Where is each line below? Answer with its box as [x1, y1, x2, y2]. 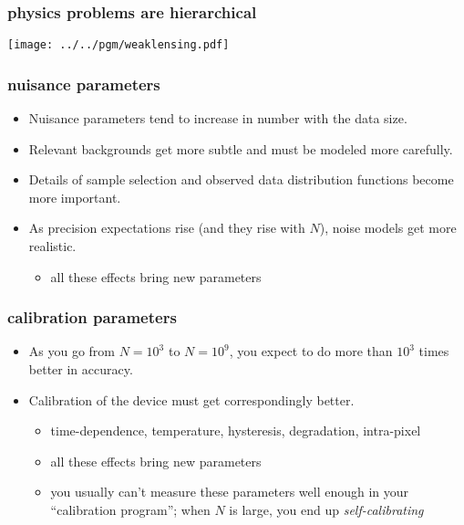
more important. [28, 187, 121, 206]
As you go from [28, 341, 116, 361]
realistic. [28, 236, 77, 256]
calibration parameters [7, 306, 177, 329]
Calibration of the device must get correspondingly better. [28, 390, 355, 409]
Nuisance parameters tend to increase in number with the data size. [28, 109, 407, 128]
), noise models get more [319, 218, 457, 237]
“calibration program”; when [50, 500, 211, 520]
